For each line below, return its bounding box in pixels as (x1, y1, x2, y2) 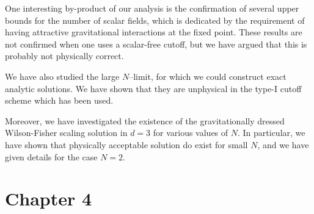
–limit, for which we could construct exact (129, 70, 287, 82)
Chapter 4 (5, 186, 92, 211)
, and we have (257, 138, 309, 151)
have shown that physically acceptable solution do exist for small (5, 138, 248, 151)
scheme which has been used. (5, 94, 114, 107)
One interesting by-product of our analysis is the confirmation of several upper (5, 2, 299, 14)
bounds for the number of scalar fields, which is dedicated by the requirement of (5, 13, 305, 26)
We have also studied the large (5, 70, 120, 82)
